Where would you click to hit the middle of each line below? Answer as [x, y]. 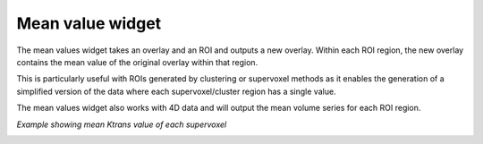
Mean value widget [89, 23]
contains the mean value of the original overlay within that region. [137, 62]
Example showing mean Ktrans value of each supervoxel [122, 124]
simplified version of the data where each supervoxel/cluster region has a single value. [176, 91]
